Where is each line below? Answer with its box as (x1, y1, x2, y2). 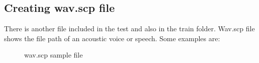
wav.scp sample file (24, 50, 83, 60)
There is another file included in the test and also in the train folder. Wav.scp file (4, 23, 255, 34)
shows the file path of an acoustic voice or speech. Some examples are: (4, 33, 220, 43)
